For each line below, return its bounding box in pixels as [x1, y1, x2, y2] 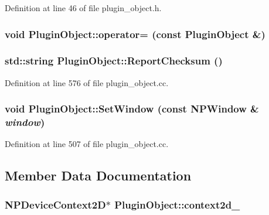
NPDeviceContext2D [5, 197, 106, 211]
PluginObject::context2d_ [114, 197, 240, 211]
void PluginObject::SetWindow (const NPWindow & [5, 101, 259, 116]
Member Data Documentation [5, 166, 192, 185]
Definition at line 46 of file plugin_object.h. [5, 2, 162, 13]
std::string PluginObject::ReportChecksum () [5, 53, 223, 68]
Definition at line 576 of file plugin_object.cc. [5, 76, 169, 88]
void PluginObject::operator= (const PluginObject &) [5, 26, 265, 41]
